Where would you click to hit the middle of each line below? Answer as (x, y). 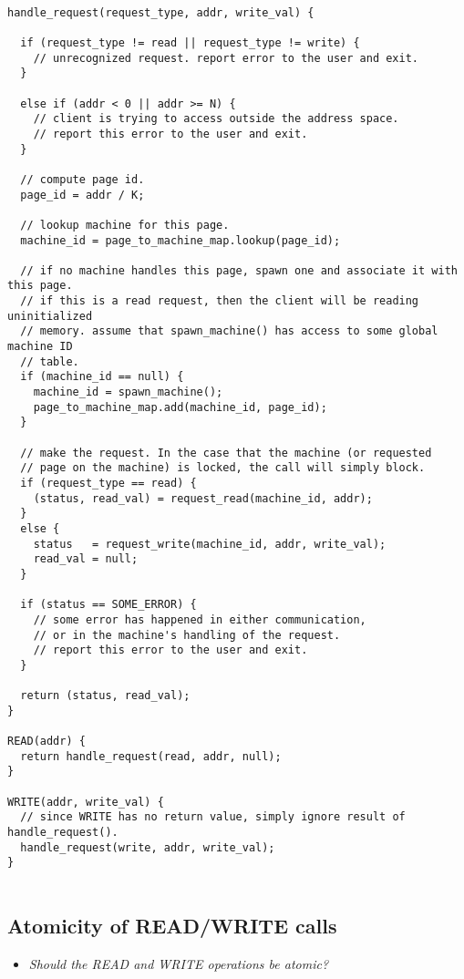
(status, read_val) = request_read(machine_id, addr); (203, 498)
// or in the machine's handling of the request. (187, 635)
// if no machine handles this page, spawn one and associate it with (239, 270)
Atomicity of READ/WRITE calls (172, 926)
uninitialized (50, 316)
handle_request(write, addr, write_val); (148, 847)
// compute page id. (82, 179)
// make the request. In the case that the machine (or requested (226, 453)
